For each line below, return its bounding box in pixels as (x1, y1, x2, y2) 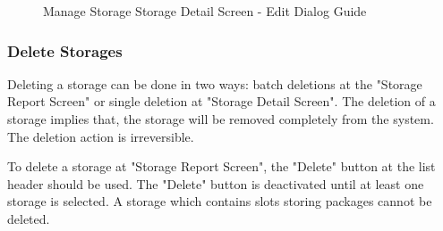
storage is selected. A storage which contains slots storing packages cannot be (7, 192, 432, 210)
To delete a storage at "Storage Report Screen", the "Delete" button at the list (7, 157, 436, 176)
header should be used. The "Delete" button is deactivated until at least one (7, 174, 424, 193)
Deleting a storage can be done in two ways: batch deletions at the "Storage (7, 74, 422, 93)
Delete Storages (7, 39, 123, 62)
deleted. (7, 209, 50, 227)
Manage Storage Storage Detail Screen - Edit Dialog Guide (43, 2, 367, 20)
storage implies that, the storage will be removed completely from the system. (7, 110, 434, 128)
